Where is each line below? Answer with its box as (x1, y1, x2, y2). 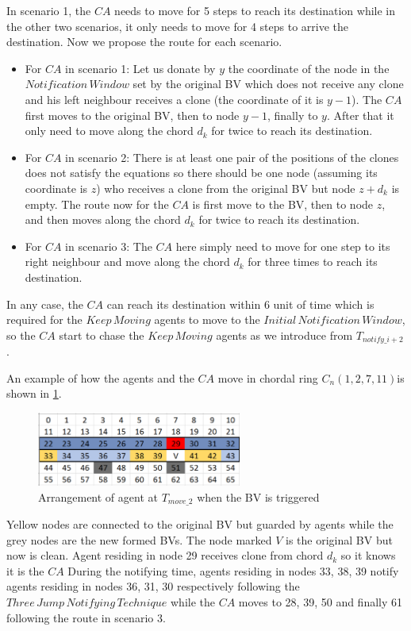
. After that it (326, 106, 394, 123)
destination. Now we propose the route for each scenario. (6, 33, 282, 50)
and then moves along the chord (25, 211, 181, 228)
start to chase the (59, 326, 144, 343)
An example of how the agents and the (6, 369, 194, 386)
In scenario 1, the (6, 2, 91, 18)
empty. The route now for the (25, 195, 169, 212)
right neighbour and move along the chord (25, 253, 230, 270)
